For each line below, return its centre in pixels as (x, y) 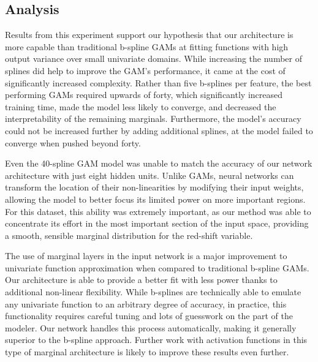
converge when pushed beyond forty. (73, 142)
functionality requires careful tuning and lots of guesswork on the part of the (149, 316)
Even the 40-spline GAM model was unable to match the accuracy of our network (159, 163)
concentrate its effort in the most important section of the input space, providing (157, 223)
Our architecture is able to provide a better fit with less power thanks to (141, 280)
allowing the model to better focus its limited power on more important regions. (155, 199)
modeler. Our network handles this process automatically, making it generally (151, 327)
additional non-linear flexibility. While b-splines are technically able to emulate (153, 292)
